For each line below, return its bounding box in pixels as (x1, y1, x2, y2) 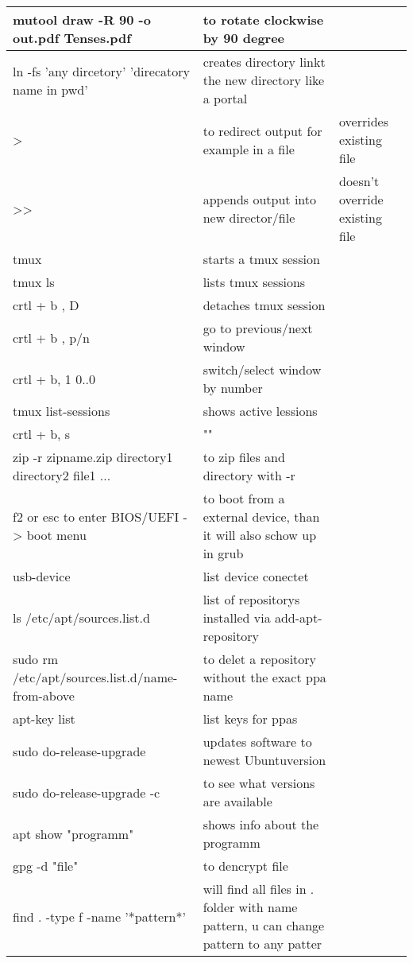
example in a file (203, 139, 295, 158)
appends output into (203, 190, 317, 208)
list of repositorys (203, 590, 300, 608)
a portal (203, 89, 248, 107)
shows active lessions (203, 402, 318, 420)
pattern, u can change (203, 916, 325, 934)
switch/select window (203, 360, 322, 379)
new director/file (203, 208, 295, 227)
